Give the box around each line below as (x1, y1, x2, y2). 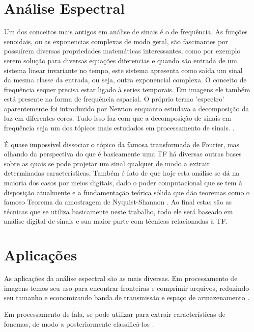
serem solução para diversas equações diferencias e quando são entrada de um (4, 55, 237, 65)
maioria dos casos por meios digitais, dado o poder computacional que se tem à (4, 178, 243, 188)
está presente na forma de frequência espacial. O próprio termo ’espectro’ (4, 94, 225, 104)
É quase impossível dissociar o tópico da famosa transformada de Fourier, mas (4, 139, 240, 149)
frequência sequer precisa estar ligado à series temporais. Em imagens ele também (4, 84, 251, 94)
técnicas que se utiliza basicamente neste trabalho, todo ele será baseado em (4, 206, 233, 216)
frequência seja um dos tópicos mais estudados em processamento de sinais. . (4, 123, 235, 133)
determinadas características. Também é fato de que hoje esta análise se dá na (4, 168, 240, 178)
